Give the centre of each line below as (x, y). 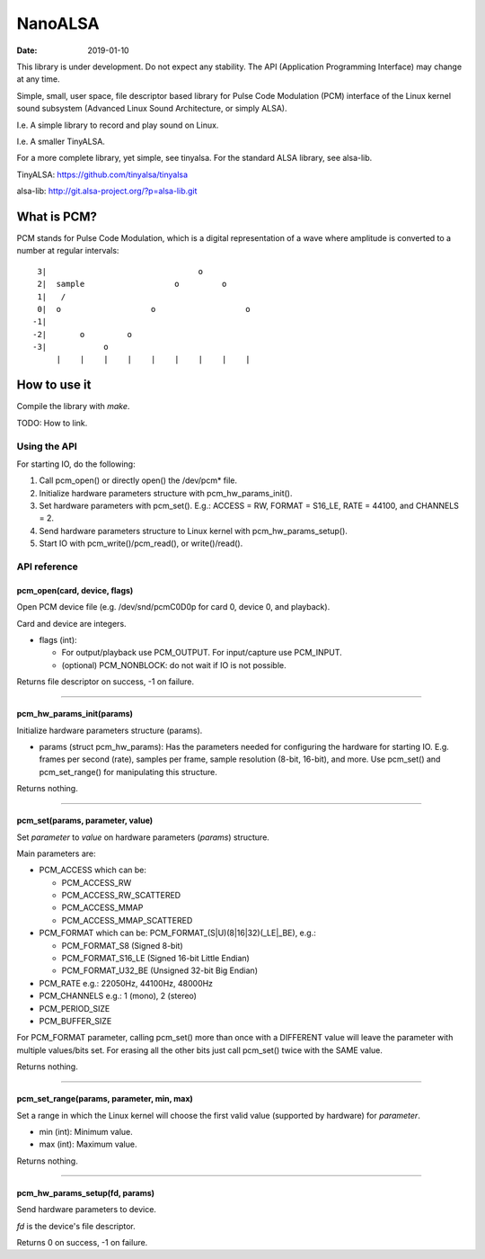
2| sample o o (132, 284)
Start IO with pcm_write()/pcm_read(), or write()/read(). (141, 543)
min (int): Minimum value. (86, 1131)
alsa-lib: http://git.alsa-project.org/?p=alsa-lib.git (107, 191)
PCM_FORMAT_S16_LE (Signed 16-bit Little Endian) (156, 959)
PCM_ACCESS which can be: (93, 870)
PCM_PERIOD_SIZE (75, 1008)
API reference (47, 567)
